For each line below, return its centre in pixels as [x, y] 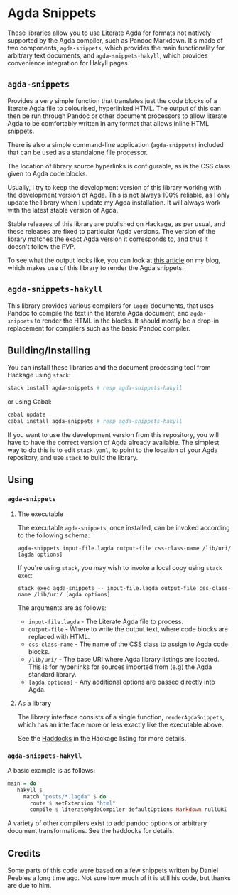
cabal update [27, 415]
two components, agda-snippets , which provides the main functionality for [116, 48]
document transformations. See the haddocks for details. [91, 831]
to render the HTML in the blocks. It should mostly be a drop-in [127, 321]
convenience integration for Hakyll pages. [69, 63]
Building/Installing [49, 350]
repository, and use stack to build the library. [73, 457]
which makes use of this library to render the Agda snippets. [96, 267]
